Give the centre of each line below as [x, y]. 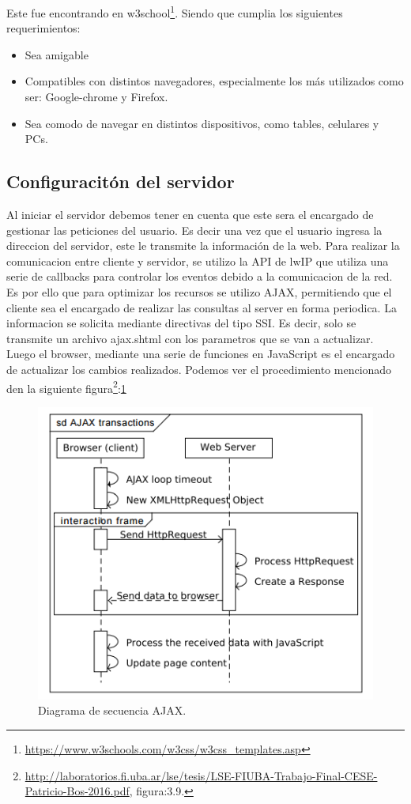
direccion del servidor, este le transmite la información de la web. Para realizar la [203, 245]
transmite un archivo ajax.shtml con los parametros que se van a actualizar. [190, 338]
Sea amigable [57, 54]
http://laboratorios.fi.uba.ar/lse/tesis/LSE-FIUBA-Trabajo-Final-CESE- [201, 775]
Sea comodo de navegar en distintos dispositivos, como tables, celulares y [202, 123]
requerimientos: [43, 28]
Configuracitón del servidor [121, 181]
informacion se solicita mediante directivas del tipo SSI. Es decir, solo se [181, 323]
